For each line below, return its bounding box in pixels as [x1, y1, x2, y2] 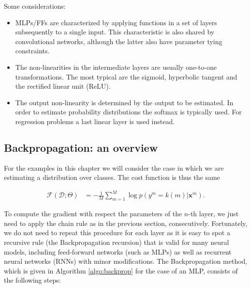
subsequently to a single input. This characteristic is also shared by [15, 27, 215, 37]
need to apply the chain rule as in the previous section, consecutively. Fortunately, [4, 218, 248, 228]
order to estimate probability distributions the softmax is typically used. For [15, 107, 242, 117]
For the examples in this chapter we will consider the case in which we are [4, 162, 224, 173]
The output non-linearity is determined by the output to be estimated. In [15, 97, 234, 107]
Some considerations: [4, 1, 66, 11]
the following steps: [4, 275, 61, 285]
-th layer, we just [188, 208, 239, 219]
